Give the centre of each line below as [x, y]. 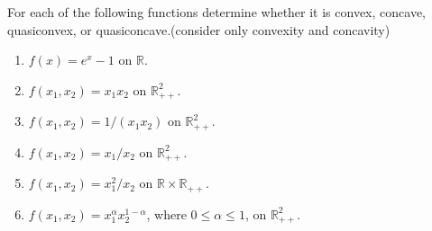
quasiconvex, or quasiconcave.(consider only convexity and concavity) [199, 29]
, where [166, 213]
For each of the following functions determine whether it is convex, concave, [217, 12]
